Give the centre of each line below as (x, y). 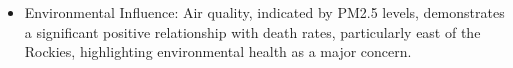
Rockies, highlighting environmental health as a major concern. (218, 51)
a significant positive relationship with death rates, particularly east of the (252, 31)
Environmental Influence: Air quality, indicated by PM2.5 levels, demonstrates (264, 12)
